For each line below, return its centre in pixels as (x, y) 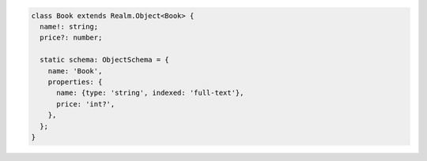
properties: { (75, 82)
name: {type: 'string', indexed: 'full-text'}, (150, 93)
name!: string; (69, 26)
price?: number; (71, 38)
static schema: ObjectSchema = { (104, 60)
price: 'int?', (86, 104)
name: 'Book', (75, 71)
